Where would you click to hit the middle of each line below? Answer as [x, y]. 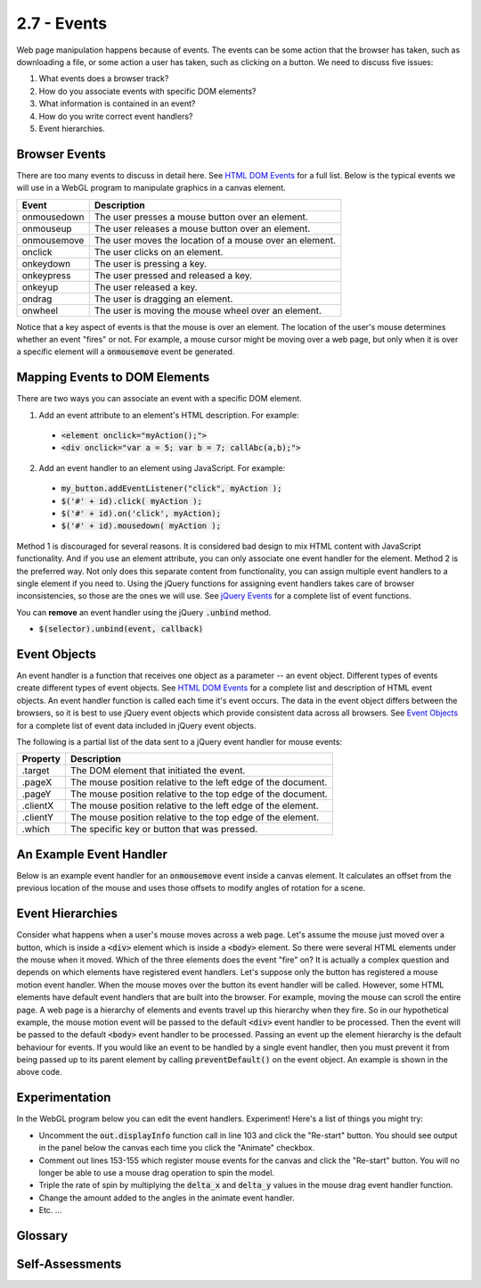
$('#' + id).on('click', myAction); [141, 513]
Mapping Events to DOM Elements [113, 378]
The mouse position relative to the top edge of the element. [195, 818]
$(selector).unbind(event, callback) [121, 629]
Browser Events [61, 154]
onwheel [40, 310]
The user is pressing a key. [151, 263]
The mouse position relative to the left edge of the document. [199, 782]
